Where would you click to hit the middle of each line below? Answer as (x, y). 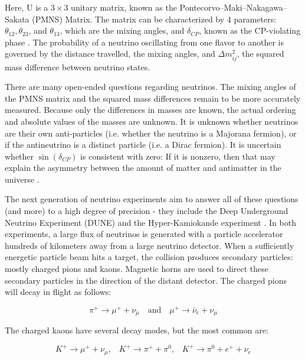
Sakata (17, 19)
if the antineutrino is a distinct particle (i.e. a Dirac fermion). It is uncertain (143, 145)
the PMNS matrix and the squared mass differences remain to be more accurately (153, 98)
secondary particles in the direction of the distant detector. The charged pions (146, 280)
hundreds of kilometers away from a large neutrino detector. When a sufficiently (150, 245)
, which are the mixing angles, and (122, 30)
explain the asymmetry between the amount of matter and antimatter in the (143, 168)
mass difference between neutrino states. (78, 67)
